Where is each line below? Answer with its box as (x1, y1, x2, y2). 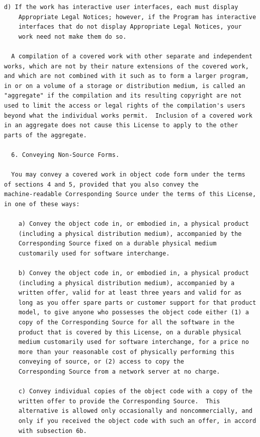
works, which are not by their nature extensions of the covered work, (4, 62, 249, 70)
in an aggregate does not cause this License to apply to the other (4, 122, 238, 129)
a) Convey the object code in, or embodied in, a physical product (18, 220, 249, 228)
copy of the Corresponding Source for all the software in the (18, 319, 235, 326)
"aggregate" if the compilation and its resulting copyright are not (4, 92, 242, 100)
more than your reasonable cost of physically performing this (18, 348, 235, 356)
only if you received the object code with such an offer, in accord (18, 417, 256, 424)
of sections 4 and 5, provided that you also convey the (4, 181, 199, 188)
